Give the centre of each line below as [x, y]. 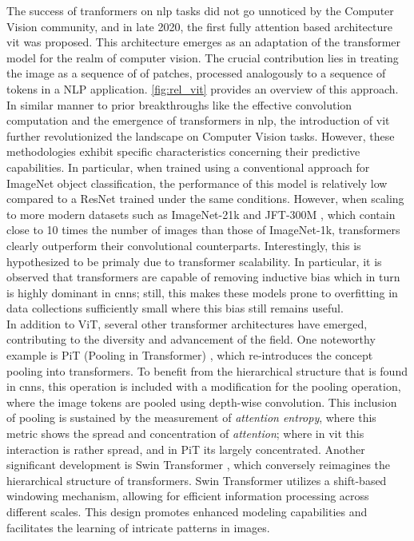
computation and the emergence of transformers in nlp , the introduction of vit [198, 120]
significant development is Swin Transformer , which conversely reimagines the [199, 465]
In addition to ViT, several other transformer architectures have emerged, [187, 323]
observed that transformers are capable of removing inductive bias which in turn [203, 277]
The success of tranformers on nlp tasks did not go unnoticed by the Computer [200, 10]
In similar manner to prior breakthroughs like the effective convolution [179, 104]
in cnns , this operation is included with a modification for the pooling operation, [204, 386]
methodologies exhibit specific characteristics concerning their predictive [183, 151]
